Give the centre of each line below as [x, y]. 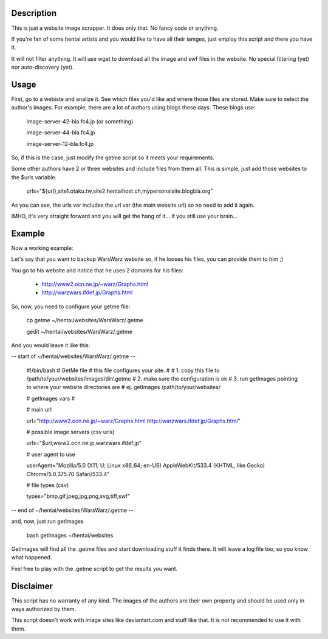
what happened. [32, 558]
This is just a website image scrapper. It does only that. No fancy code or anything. [115, 28]
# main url [39, 410]
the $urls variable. [34, 177]
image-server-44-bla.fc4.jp [61, 133]
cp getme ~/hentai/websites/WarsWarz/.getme [85, 320]
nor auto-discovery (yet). [43, 67]
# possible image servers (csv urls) [70, 432]
